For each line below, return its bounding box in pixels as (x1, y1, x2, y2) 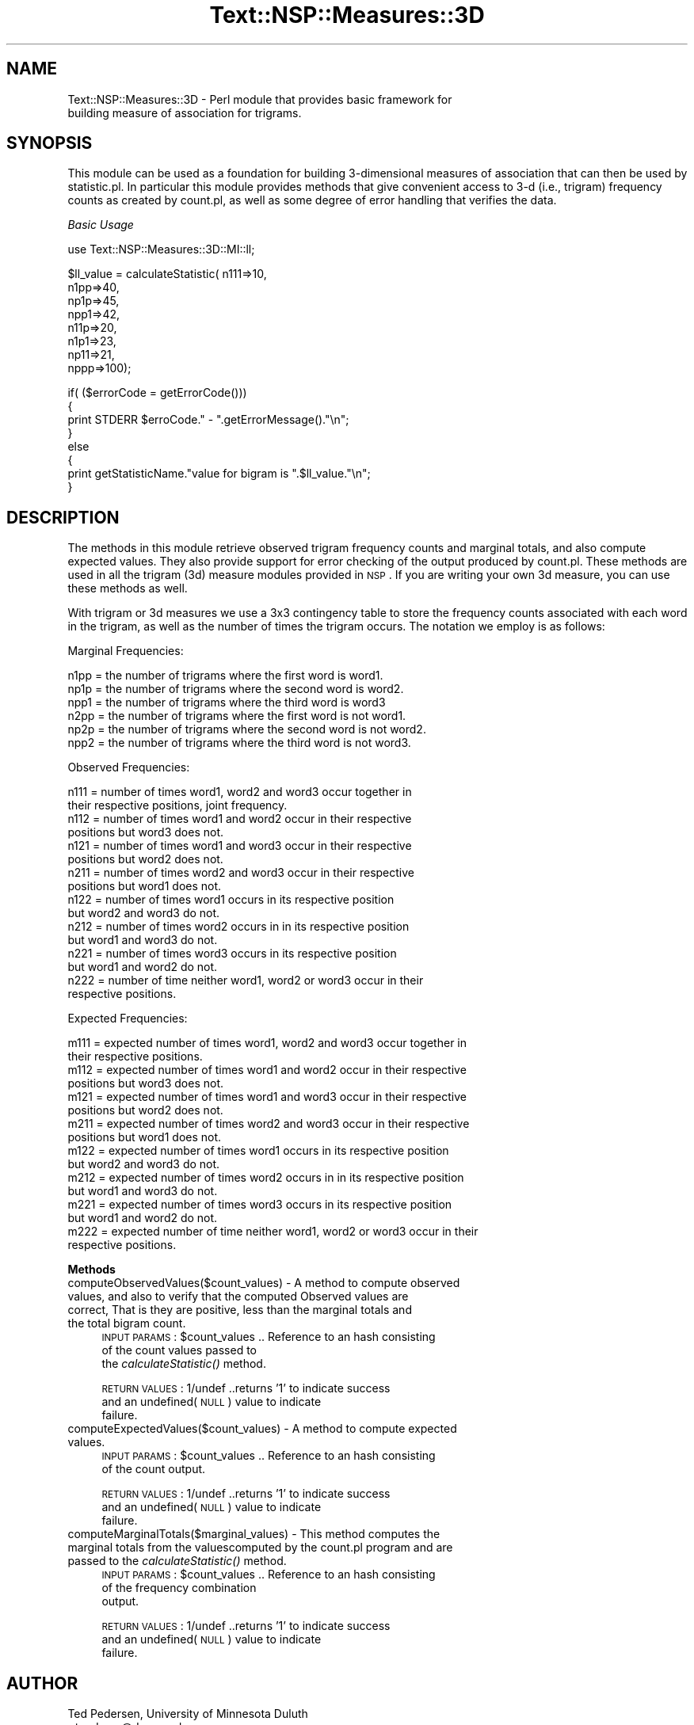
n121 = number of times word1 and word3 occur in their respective (67, 839, 412, 853)
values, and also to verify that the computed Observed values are (67, 1289, 409, 1304)
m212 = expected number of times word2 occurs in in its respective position (67, 1171, 464, 1185)
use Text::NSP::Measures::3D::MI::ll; (67, 242, 255, 257)
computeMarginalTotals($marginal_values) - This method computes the (67, 1527, 440, 1541)
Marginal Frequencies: (67, 644, 184, 658)
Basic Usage (67, 218, 134, 232)
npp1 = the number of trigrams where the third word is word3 (67, 695, 386, 710)
